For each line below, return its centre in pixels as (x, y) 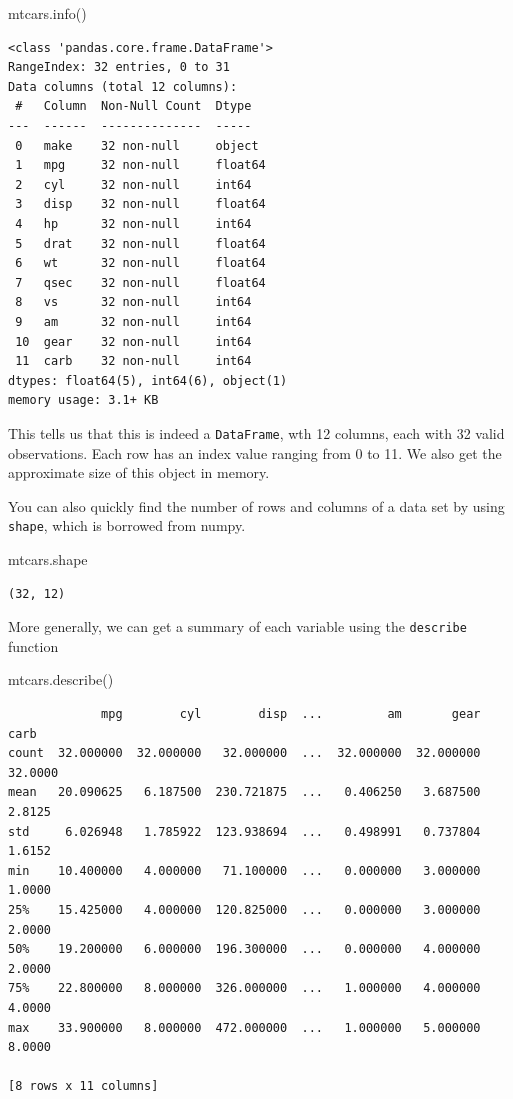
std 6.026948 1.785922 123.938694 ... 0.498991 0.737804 (244, 831)
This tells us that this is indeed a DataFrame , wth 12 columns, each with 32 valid (256, 432)
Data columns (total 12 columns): (123, 86)
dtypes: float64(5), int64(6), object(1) (148, 380)
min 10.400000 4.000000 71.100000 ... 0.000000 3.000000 (244, 870)
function (33, 645)
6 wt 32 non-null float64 (140, 263)
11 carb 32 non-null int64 (133, 361)
